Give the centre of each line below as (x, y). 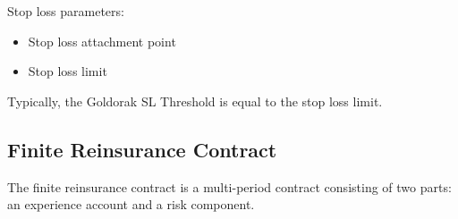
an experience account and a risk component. (131, 204)
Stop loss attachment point (102, 41)
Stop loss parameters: (66, 11)
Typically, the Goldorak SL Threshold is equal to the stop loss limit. (195, 101)
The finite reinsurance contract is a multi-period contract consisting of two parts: (229, 186)
